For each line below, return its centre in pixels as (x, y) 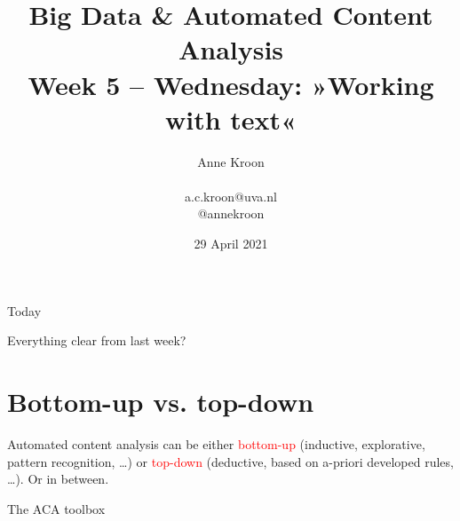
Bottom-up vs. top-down (161, 402)
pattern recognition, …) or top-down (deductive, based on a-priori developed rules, (230, 461)
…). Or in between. (58, 479)
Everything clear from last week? (97, 340)
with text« (230, 118)
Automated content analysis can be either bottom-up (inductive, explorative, (216, 443)
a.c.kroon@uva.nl (231, 196)
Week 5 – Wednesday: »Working (231, 84)
